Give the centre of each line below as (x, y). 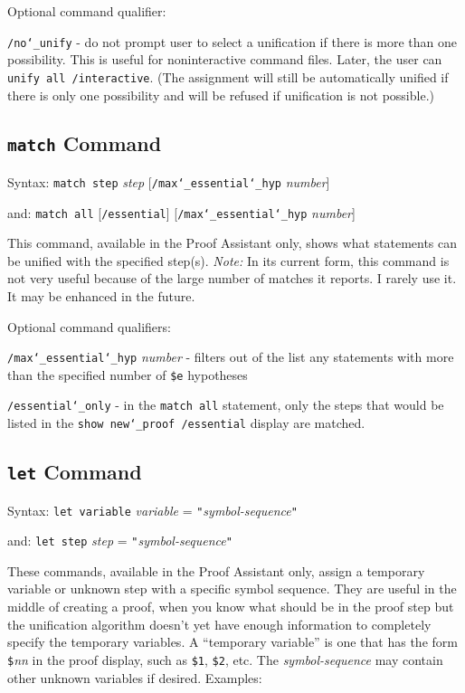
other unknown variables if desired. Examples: (135, 677)
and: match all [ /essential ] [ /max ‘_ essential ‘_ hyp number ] (181, 212)
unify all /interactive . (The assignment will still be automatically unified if (228, 76)
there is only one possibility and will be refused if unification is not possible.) (221, 95)
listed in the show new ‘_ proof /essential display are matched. (186, 423)
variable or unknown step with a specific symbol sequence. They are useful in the (232, 589)
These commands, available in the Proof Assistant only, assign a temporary (216, 570)
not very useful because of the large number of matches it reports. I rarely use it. (232, 278)
